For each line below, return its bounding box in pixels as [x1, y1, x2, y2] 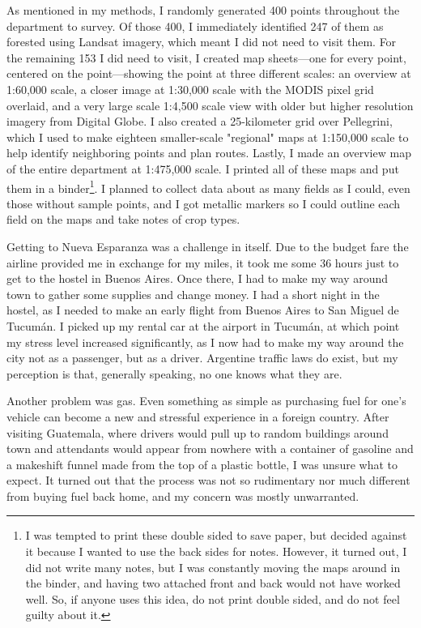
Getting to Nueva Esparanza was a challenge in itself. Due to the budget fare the [6, 237, 409, 254]
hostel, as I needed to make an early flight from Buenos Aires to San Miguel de [6, 301, 399, 318]
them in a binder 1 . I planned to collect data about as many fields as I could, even [6, 177, 410, 196]
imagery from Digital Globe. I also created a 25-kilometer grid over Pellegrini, [6, 113, 393, 130]
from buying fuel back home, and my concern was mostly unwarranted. [6, 487, 359, 504]
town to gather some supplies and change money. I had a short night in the [6, 285, 380, 302]
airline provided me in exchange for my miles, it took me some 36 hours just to [6, 254, 399, 271]
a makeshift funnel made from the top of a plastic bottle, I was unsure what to [6, 455, 398, 472]
